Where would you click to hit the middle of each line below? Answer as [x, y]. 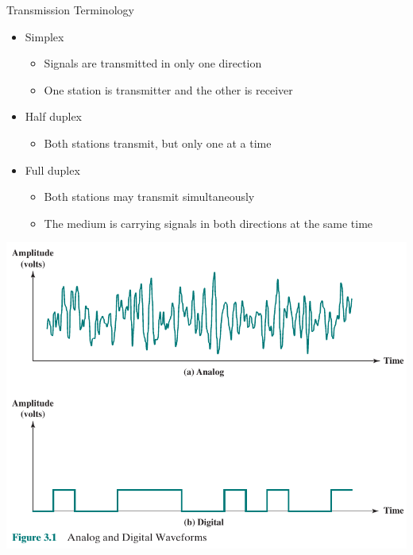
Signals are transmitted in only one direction [153, 63]
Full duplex [52, 170]
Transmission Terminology [70, 10]
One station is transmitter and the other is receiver [168, 89]
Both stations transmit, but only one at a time [158, 143]
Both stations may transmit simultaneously [149, 197]
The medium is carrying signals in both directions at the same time [208, 223]
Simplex [44, 36]
